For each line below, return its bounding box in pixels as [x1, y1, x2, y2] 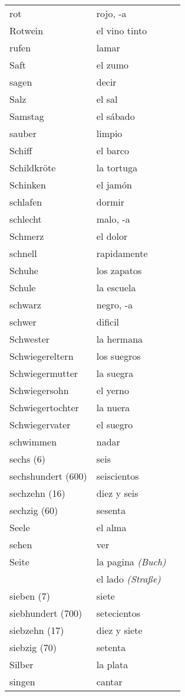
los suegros [96, 349, 141, 363]
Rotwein [9, 24, 44, 37]
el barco [96, 144, 129, 157]
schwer [9, 315, 37, 329]
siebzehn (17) [9, 623, 64, 637]
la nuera [96, 401, 130, 414]
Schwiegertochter [9, 401, 79, 414]
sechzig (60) [9, 503, 58, 517]
